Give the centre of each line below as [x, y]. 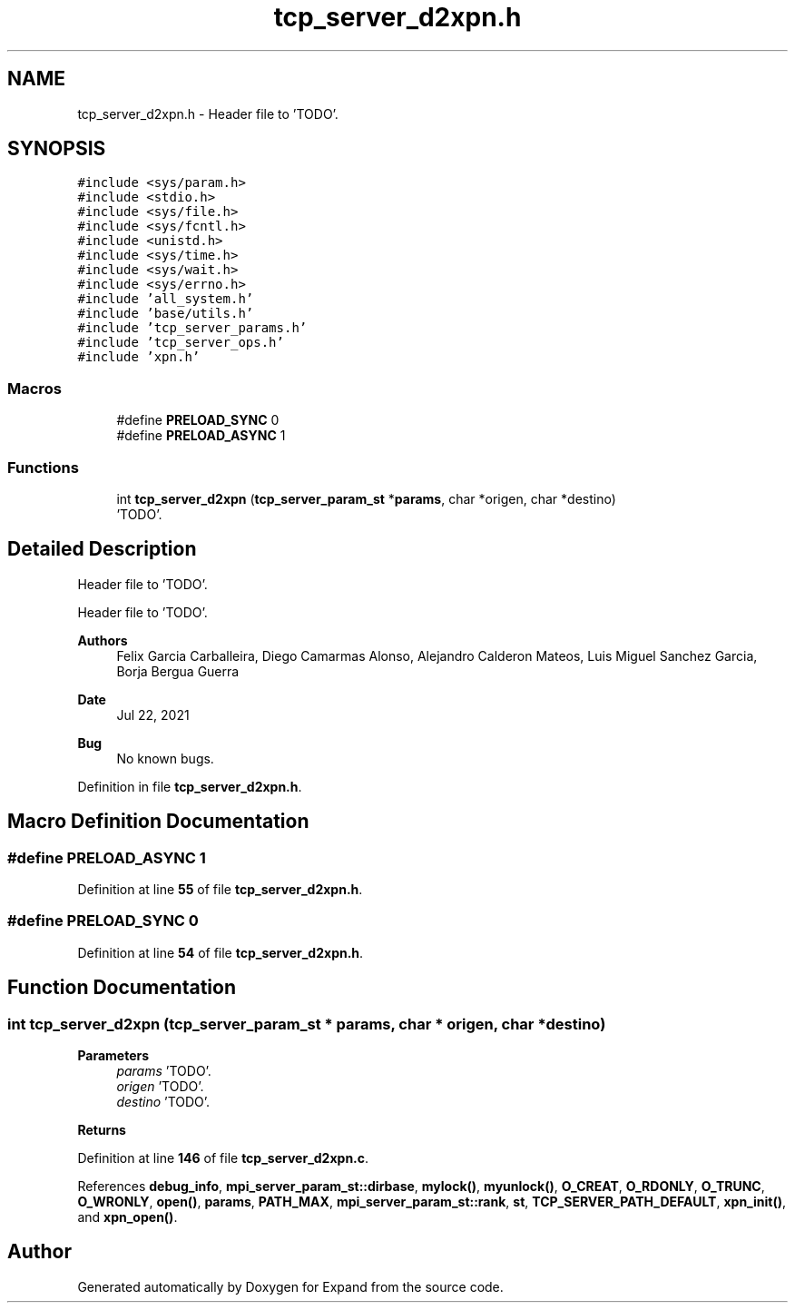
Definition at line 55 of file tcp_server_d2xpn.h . [220, 889]
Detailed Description [102, 549]
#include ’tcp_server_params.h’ [192, 328]
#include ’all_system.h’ [166, 299]
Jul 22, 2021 [153, 714]
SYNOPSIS [57, 149]
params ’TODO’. [164, 1070]
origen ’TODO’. [160, 1086]
